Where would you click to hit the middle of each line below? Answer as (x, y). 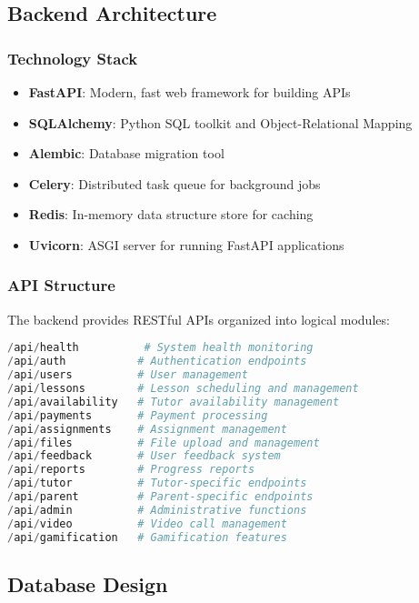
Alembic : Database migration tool (126, 153)
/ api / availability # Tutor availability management (174, 402)
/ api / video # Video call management (147, 523)
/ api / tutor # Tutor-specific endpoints (157, 483)
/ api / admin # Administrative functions (157, 510)
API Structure (61, 285)
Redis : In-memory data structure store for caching (171, 214)
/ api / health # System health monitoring (160, 348)
